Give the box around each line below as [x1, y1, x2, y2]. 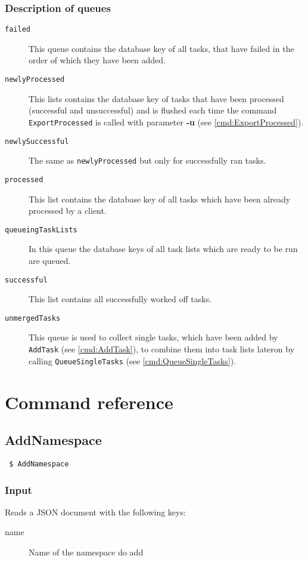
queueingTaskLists [5, 225, 77, 234]
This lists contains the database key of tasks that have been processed [29, 92, 284, 105]
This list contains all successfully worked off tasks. [29, 293, 212, 305]
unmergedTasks [5, 314, 61, 323]
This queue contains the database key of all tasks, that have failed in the [29, 42, 294, 54]
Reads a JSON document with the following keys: [5, 505, 186, 518]
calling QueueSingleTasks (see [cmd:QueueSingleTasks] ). [29, 354, 237, 367]
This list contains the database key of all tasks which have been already [29, 192, 291, 205]
